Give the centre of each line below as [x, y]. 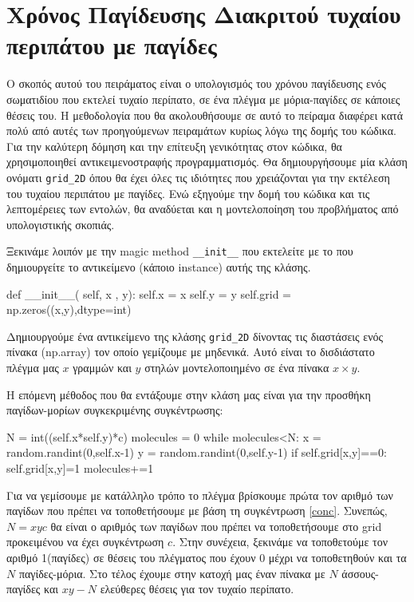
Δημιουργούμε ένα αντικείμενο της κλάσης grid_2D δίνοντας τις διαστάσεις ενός [195, 336]
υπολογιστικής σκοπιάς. [61, 224]
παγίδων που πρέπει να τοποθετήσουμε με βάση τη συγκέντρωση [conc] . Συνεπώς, [197, 511]
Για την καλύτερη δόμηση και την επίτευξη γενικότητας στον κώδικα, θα [174, 146]
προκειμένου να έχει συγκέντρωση [85, 542]
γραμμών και [102, 367]
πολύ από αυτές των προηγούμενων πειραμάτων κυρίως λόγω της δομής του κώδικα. [201, 131]
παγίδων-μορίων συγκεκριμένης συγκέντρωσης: [115, 410]
